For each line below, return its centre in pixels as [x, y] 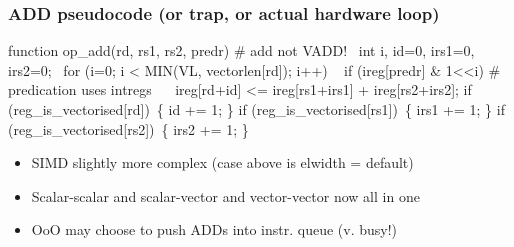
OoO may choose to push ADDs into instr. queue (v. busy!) [214, 229]
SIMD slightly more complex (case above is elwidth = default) [222, 162]
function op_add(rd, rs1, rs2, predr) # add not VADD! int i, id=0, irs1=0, [241, 50]
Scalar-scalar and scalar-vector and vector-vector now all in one [225, 195]
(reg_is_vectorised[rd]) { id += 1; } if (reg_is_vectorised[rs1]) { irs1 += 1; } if [256, 109]
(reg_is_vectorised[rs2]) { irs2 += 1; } [128, 128]
